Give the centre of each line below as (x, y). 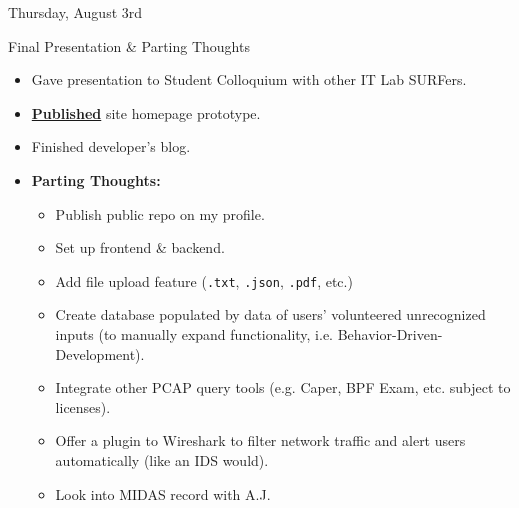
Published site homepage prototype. (146, 112)
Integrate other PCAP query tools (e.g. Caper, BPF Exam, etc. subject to (283, 387)
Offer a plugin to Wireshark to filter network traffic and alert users (260, 440)
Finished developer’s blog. (111, 146)
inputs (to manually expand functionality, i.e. (194, 334)
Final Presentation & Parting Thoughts (129, 45)
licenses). (83, 406)
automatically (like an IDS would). (162, 459)
